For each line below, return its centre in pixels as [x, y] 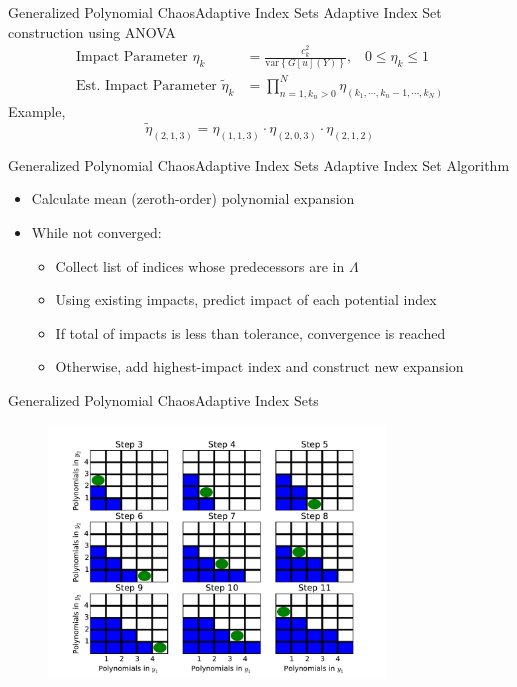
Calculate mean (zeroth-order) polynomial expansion [193, 198]
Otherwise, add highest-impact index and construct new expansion [259, 366]
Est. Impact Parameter [146, 85]
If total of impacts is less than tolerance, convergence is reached [250, 332]
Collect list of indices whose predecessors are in [200, 265]
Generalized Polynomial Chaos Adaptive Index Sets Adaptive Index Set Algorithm [259, 164]
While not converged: [96, 232]
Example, [37, 111]
